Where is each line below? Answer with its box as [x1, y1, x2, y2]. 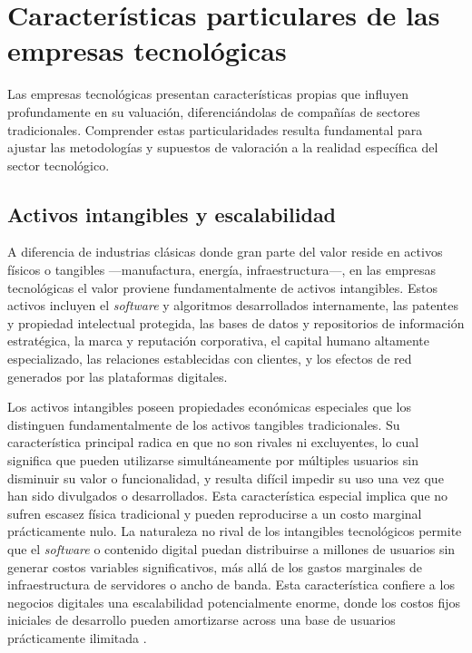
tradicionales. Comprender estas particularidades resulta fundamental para [7, 120, 423, 139]
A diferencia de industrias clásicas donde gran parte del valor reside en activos [7, 242, 443, 261]
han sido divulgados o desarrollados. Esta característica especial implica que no [7, 486, 448, 505]
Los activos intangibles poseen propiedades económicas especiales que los [7, 397, 411, 416]
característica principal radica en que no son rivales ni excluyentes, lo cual [7, 433, 419, 452]
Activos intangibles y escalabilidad [7, 200, 337, 228]
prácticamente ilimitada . [7, 628, 147, 647]
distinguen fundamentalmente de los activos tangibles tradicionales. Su [7, 414, 400, 434]
